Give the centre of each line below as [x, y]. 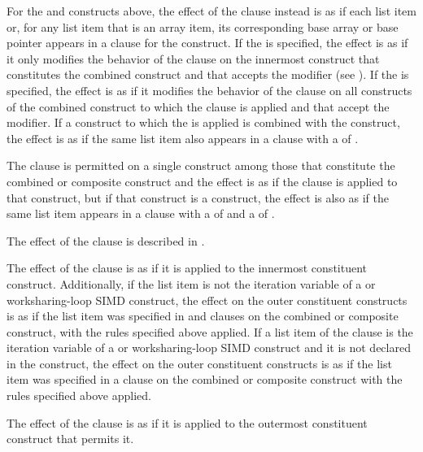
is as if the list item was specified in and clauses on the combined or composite [203, 316]
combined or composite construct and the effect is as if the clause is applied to [202, 181]
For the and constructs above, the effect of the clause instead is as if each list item [211, 11]
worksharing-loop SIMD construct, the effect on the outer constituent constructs [207, 300]
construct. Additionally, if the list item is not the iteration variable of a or [191, 283]
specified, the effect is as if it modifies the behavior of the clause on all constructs [209, 90]
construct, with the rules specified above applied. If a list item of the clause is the [210, 331]
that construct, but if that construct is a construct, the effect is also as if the [198, 197]
